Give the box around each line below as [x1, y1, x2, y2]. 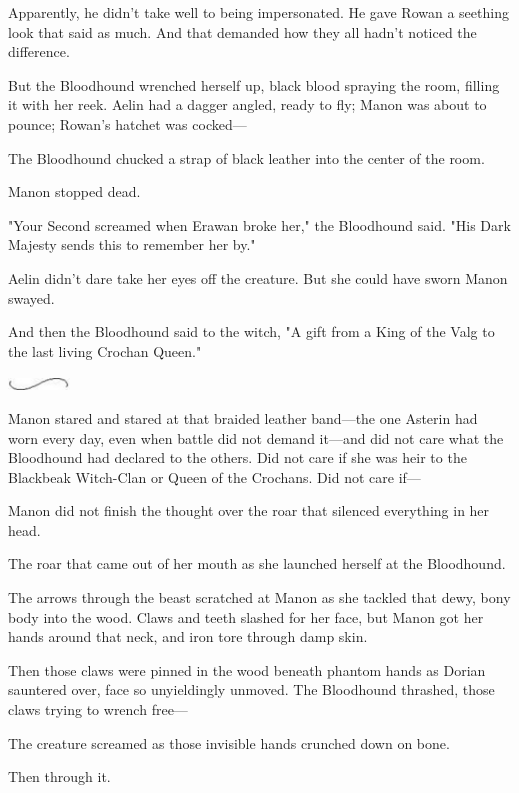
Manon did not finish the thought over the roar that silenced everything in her [8, 500, 490, 521]
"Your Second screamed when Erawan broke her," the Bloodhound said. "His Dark [8, 214, 511, 235]
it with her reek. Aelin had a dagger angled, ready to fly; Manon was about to [8, 94, 487, 115]
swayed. [8, 287, 55, 308]
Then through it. [8, 766, 111, 787]
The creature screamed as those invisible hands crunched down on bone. [8, 732, 450, 753]
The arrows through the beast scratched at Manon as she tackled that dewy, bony [8, 587, 511, 608]
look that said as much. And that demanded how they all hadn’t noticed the [8, 21, 477, 42]
